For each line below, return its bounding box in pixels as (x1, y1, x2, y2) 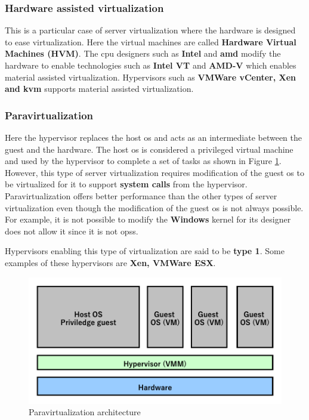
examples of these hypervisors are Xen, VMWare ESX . (5, 256, 216, 268)
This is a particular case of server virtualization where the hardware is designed (5, 24, 296, 36)
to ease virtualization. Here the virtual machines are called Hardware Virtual (5, 35, 296, 48)
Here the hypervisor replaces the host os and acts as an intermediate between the (5, 131, 302, 143)
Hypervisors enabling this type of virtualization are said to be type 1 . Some (5, 245, 285, 257)
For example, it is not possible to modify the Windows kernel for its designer (5, 213, 291, 226)
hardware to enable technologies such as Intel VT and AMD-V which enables (5, 59, 296, 71)
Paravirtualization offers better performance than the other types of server (5, 189, 277, 202)
